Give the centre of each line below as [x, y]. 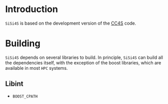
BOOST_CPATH [25, 96]
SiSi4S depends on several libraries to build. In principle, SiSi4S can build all [84, 57]
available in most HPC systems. [36, 68]
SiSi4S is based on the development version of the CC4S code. [71, 23]
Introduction [32, 9]
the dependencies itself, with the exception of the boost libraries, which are [83, 63]
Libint [14, 84]
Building [23, 43]
